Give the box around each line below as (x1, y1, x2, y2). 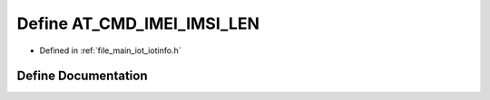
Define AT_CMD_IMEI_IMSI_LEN (16, 14, 260, 33)
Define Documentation (16, 68, 148, 84)
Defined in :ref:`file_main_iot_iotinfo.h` (39, 45, 181, 56)
